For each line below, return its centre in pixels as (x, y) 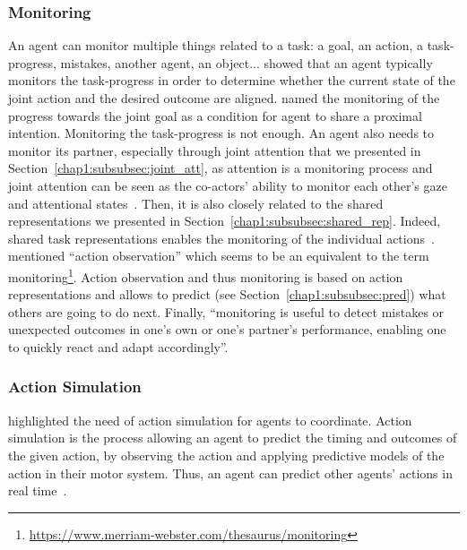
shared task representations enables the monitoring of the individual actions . (221, 238)
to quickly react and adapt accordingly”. (118, 346)
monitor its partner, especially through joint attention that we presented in (215, 150)
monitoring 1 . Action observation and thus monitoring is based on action (206, 275)
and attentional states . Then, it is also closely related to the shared (196, 203)
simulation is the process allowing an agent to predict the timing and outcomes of (233, 438)
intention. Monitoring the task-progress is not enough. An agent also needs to (221, 133)
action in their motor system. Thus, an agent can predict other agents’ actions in (230, 473)
